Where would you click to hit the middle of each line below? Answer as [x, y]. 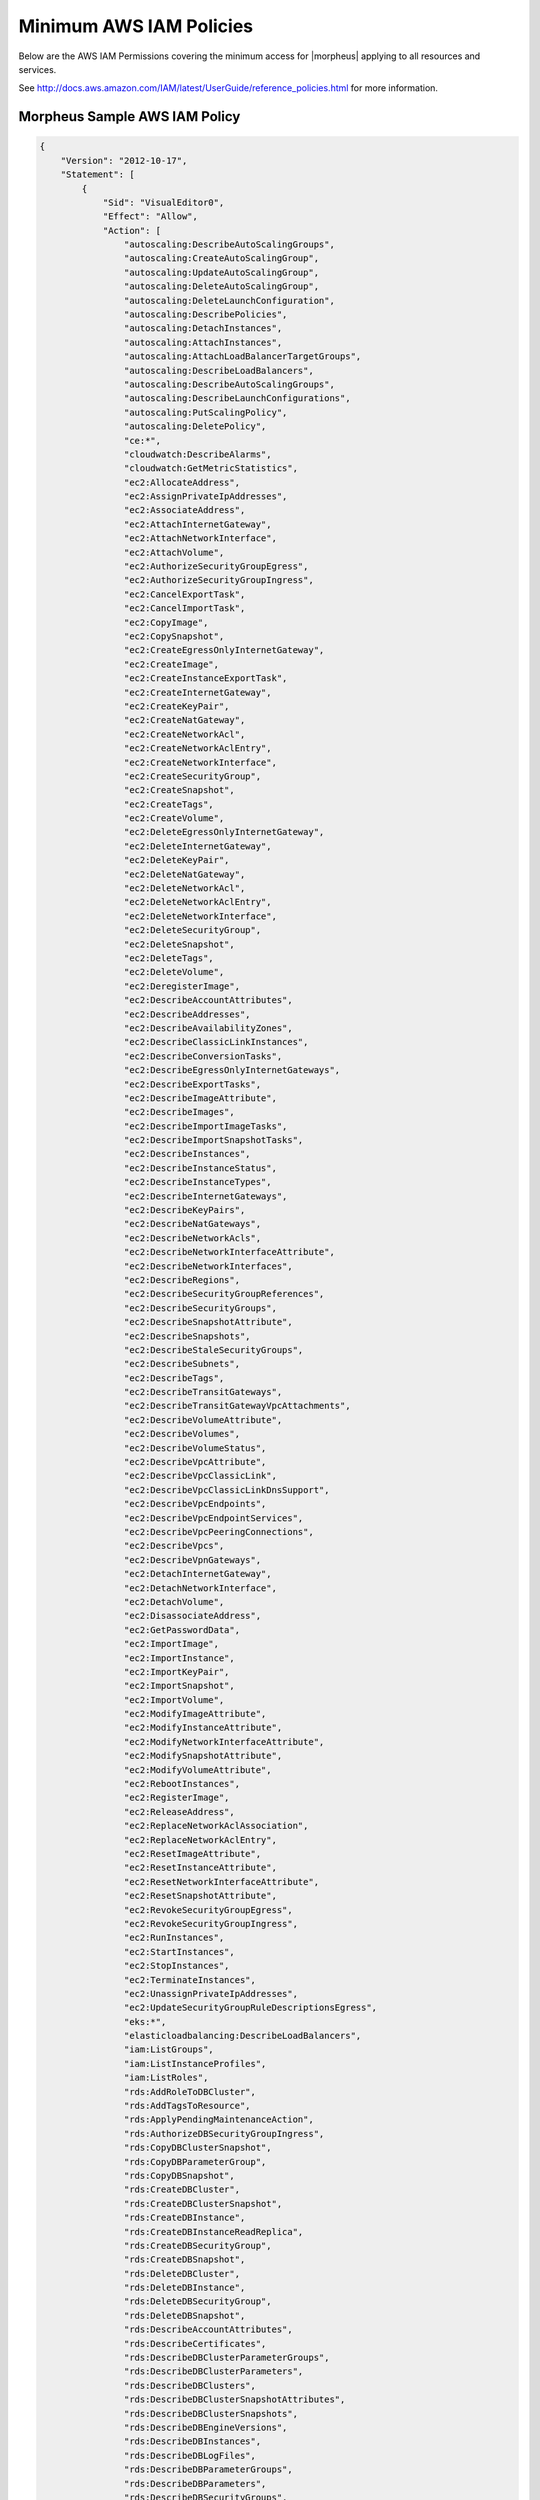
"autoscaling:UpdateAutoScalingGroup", [221, 272]
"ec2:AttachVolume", [174, 552]
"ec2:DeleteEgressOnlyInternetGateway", [224, 832]
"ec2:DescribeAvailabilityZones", [208, 1028]
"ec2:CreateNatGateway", [184, 720]
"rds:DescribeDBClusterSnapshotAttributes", [234, 2399]
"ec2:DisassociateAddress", [192, 1616]
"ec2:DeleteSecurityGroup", [192, 930]
